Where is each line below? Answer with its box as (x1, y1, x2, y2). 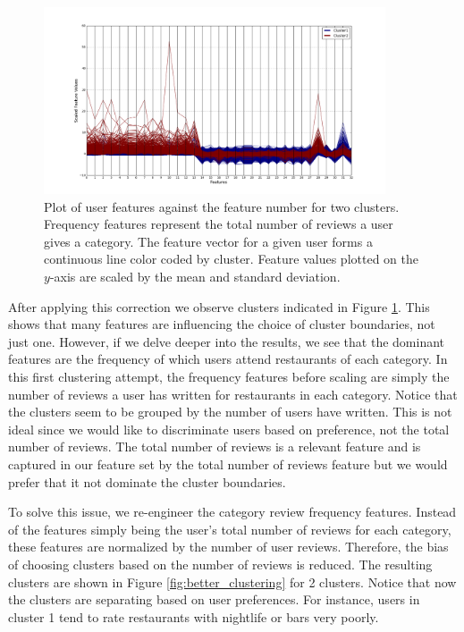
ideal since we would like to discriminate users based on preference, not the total (8, 419, 450, 438)
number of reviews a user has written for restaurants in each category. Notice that (8, 384, 458, 403)
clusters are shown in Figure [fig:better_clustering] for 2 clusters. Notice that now (8, 572, 457, 591)
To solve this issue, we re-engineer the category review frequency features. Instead (8, 502, 457, 521)
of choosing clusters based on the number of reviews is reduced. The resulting (8, 554, 433, 573)
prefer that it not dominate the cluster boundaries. (8, 472, 286, 491)
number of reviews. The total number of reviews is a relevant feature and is (8, 437, 421, 456)
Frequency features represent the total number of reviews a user (44, 215, 393, 233)
